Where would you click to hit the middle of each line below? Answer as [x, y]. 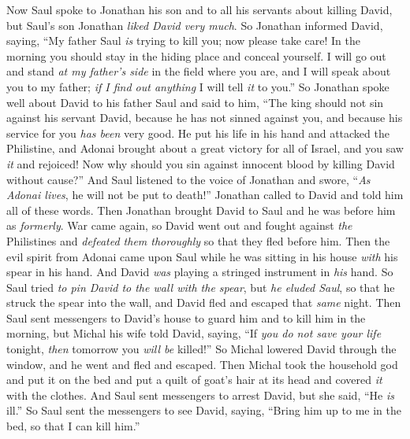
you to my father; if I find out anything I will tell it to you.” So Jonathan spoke [198, 86]
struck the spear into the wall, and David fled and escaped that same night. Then [204, 303]
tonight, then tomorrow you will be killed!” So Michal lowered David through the [201, 349]
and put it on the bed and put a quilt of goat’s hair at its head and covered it [194, 380]
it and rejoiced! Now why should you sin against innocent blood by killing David [201, 163]
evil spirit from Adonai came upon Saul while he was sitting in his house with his [202, 256]
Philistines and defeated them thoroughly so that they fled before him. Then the [198, 240]
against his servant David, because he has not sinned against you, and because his [205, 118]
